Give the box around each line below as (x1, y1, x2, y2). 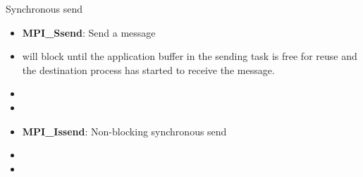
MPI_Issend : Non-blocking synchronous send (22, 123, 227, 138)
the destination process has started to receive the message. (22, 62, 275, 77)
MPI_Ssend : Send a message (22, 25, 156, 39)
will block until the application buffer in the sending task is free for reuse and (22, 49, 357, 63)
